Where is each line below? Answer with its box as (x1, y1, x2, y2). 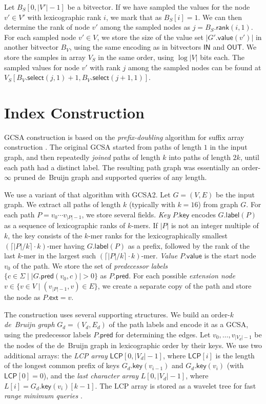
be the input (216, 189, 255, 199)
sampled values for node (4, 62, 79, 72)
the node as (4, 292, 40, 302)
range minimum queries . (4, 390, 83, 401)
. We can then (198, 11, 242, 22)
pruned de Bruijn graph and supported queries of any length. (13, 172, 207, 183)
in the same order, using (98, 51, 174, 62)
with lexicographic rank (27, 11, 101, 22)
